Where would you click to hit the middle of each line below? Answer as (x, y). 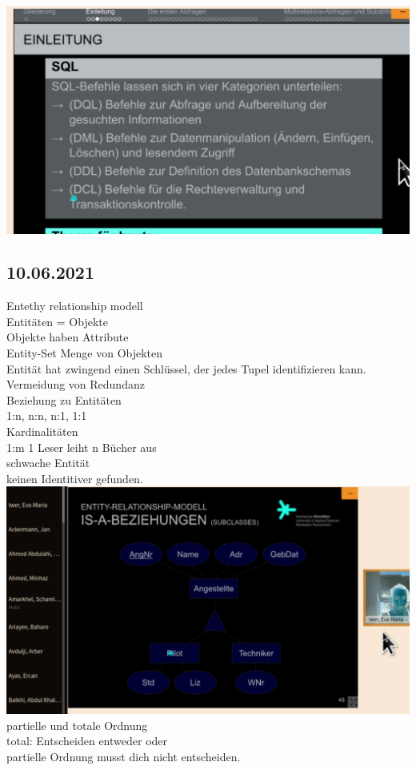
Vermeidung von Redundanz (76, 384)
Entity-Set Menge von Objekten (85, 353)
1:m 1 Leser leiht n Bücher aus (82, 447)
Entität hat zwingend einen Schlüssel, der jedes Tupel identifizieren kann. (186, 368)
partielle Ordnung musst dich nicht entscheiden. (124, 756)
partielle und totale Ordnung (77, 725)
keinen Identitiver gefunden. (75, 478)
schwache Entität (48, 463)
